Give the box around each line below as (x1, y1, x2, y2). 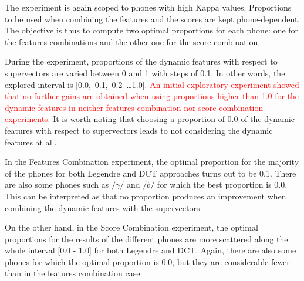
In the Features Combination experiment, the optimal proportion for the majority (5, 155, 299, 168)
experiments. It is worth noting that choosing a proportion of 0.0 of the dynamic (5, 113, 295, 125)
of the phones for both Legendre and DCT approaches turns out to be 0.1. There (5, 167, 296, 179)
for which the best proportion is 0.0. (157, 178, 288, 191)
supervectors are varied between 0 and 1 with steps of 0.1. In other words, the (5, 66, 285, 79)
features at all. (5, 136, 57, 148)
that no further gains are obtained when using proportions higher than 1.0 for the (5, 90, 299, 102)
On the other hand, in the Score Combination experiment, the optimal (5, 221, 258, 233)
